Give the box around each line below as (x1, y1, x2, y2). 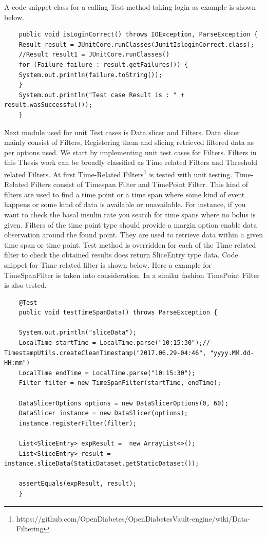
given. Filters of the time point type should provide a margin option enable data (4, 219, 257, 230)
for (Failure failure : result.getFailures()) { (18, 61, 188, 68)
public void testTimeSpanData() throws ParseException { (18, 309, 218, 317)
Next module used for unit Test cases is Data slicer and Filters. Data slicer (4, 126, 240, 137)
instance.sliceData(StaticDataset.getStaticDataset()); (4, 460, 199, 468)
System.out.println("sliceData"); (18, 329, 137, 337)
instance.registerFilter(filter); (18, 419, 137, 427)
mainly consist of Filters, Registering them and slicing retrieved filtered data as (4, 137, 254, 147)
